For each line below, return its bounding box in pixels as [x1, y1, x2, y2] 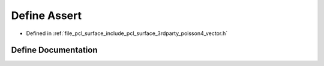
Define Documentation [11, 45, 98, 55]
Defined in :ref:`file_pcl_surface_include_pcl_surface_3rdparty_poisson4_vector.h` [26, 30, 228, 37]
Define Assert [11, 9, 82, 22]
